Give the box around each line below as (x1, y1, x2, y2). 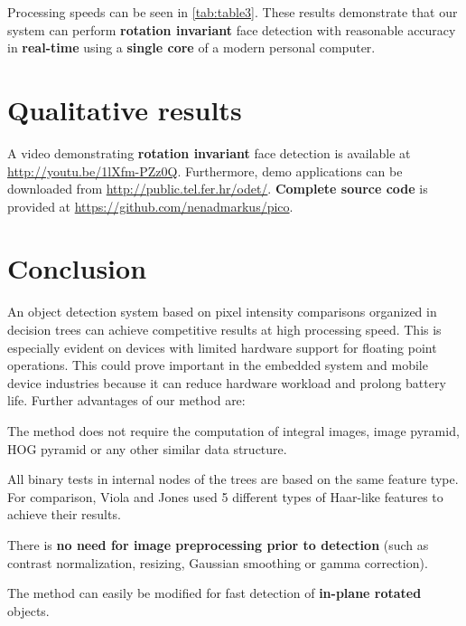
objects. (7, 601, 50, 620)
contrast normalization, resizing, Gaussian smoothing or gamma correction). (7, 553, 428, 572)
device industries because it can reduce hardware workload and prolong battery (7, 373, 446, 392)
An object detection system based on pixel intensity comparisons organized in (7, 302, 437, 321)
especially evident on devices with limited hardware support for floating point (7, 337, 437, 356)
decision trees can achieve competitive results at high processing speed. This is (7, 320, 442, 338)
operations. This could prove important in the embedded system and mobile (7, 356, 428, 375)
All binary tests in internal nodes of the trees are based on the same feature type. (7, 469, 459, 488)
